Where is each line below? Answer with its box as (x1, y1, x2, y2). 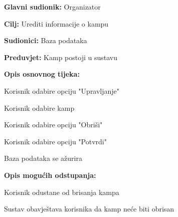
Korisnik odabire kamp (4, 102, 75, 113)
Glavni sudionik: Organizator (4, 2, 101, 12)
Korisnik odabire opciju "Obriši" (4, 119, 103, 130)
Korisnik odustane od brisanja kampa (4, 186, 119, 197)
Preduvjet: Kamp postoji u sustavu (4, 52, 117, 62)
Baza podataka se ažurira (4, 153, 82, 163)
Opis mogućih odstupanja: (4, 169, 96, 180)
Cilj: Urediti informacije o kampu (4, 18, 109, 29)
